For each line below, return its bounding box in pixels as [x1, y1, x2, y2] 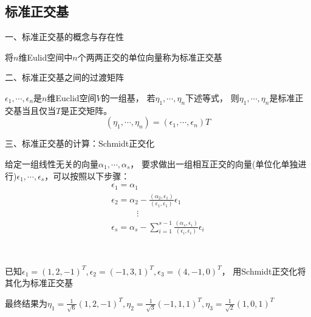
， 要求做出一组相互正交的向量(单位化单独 [130, 157, 298, 170]
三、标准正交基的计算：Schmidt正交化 [5, 137, 155, 150]
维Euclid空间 [47, 91, 97, 104]
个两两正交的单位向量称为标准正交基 [77, 50, 222, 63]
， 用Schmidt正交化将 [221, 264, 306, 277]
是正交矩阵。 [61, 104, 112, 116]
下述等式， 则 [185, 91, 239, 104]
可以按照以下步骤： [53, 169, 130, 182]
